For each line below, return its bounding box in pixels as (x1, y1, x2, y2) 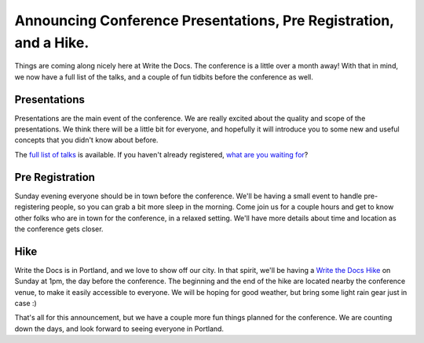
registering (14, 202, 50, 212)
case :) (14, 298, 37, 308)
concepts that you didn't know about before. (14, 135, 159, 145)
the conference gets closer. (14, 224, 104, 234)
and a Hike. (14, 34, 90, 51)
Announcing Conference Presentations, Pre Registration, (14, 12, 394, 29)
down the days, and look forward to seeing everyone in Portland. (14, 323, 224, 334)
